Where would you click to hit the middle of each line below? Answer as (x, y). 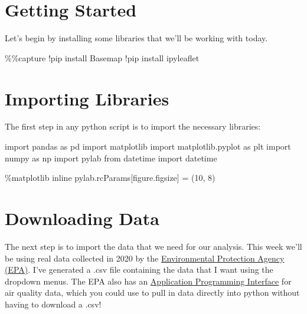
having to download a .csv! (53, 304)
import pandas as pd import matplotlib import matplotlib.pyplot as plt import (148, 146)
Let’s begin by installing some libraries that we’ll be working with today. (136, 38)
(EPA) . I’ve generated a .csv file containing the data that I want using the (139, 270)
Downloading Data (82, 218)
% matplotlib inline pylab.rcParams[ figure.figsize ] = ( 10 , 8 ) (110, 178)
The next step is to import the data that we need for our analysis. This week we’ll (153, 246)
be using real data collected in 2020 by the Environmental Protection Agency (145, 258)
